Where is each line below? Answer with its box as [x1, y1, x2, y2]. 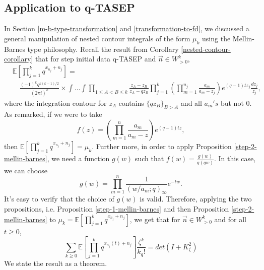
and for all [214, 214, 246, 224]
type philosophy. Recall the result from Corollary [27, 43, 179, 54]
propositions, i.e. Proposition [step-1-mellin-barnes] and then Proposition [4, 203, 229, 214]
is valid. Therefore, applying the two [140, 193, 252, 204]
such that [135, 153, 164, 164]
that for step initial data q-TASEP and [35, 53, 156, 64]
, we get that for [129, 214, 180, 224]
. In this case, [214, 153, 256, 164]
